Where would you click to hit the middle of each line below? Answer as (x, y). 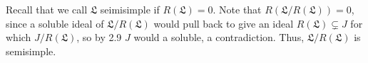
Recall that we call (47, 9)
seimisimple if (130, 9)
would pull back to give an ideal (224, 23)
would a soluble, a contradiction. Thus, (219, 37)
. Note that (237, 9)
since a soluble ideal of (55, 23)
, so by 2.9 (99, 37)
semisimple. (31, 51)
